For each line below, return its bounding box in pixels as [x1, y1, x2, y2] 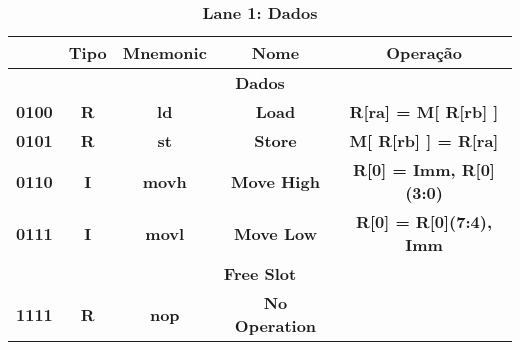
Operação [386, 41, 462, 64]
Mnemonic [122, 41, 207, 64]
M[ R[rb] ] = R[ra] [349, 129, 499, 152]
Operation [234, 314, 317, 337]
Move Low [233, 221, 317, 245]
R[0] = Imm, [353, 158, 456, 181]
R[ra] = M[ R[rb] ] [349, 100, 499, 123]
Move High [231, 169, 320, 193]
